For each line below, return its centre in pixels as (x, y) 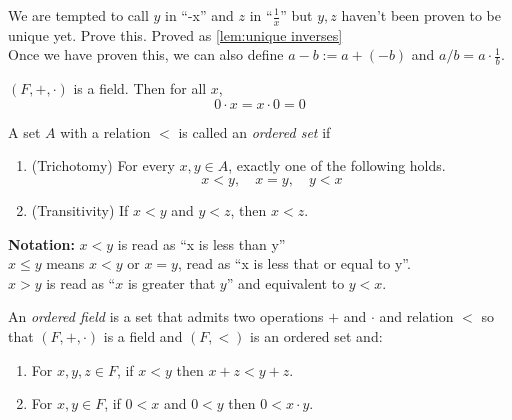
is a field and (143, 336)
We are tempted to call (78, 15)
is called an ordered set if (254, 131)
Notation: (41, 243)
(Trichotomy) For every (103, 165)
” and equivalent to (285, 282)
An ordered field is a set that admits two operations (166, 316)
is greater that (171, 282)
